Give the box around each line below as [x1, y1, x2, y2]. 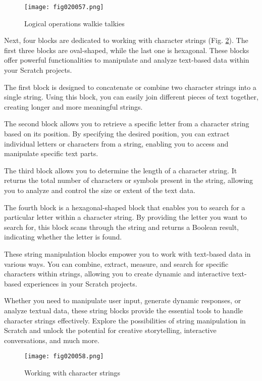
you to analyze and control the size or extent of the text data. [4, 184, 195, 195]
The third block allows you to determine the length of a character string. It [4, 165, 237, 175]
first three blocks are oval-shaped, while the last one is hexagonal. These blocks [4, 44, 249, 55]
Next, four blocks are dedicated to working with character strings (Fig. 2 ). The [4, 35, 248, 45]
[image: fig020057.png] [24, 4, 104, 11]
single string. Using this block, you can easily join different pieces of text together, [4, 91, 258, 102]
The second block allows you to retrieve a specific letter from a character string [4, 118, 249, 129]
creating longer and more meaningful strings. [4, 101, 143, 112]
